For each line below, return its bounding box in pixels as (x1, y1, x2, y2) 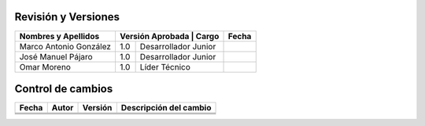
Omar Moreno (19, 61, 71, 72)
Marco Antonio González (19, 41, 112, 52)
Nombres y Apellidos (19, 31, 100, 41)
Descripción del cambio (120, 103, 212, 113)
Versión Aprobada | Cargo (119, 31, 220, 41)
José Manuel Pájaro (19, 51, 94, 62)
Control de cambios (14, 82, 113, 95)
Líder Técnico (139, 61, 190, 72)
